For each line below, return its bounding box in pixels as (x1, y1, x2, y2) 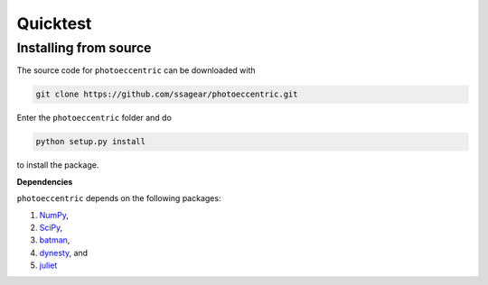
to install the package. (16, 160, 99, 170)
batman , (39, 234, 70, 245)
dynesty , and (39, 247, 89, 258)
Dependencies (16, 176, 73, 187)
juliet (39, 260, 58, 271)
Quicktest (16, 14, 92, 33)
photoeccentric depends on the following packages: (16, 193, 221, 204)
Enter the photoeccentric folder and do (16, 113, 172, 124)
